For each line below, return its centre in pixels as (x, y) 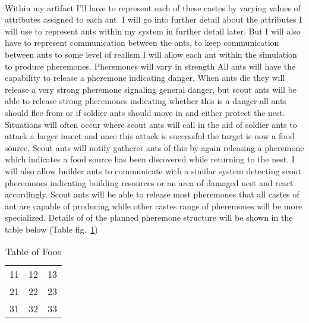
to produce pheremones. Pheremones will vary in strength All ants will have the (150, 66)
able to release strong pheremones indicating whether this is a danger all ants (146, 101)
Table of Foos (33, 252)
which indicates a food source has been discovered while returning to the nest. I (150, 159)
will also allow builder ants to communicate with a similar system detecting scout (153, 170)
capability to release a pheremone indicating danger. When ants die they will (145, 78)
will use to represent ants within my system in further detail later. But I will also (153, 31)
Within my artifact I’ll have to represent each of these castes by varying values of (153, 7)
